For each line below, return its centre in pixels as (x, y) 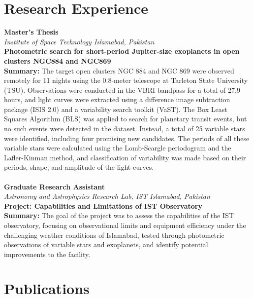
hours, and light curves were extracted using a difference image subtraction (117, 99)
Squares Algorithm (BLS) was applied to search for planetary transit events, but (126, 119)
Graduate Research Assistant (55, 186)
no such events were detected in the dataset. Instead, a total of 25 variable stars (125, 129)
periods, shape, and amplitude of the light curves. (79, 167)
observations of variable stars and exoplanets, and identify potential (106, 244)
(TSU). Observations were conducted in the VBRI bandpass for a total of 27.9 (122, 90)
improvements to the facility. (47, 254)
